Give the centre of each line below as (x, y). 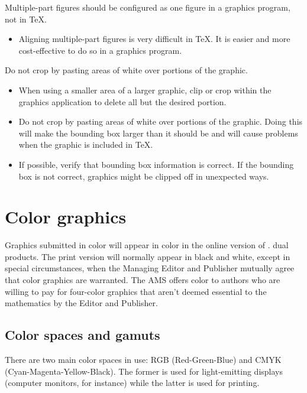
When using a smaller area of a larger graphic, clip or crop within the (145, 90)
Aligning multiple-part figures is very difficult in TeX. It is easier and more (154, 39)
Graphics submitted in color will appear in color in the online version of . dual (147, 245)
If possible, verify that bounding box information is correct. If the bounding (156, 164)
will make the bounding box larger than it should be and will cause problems (158, 133)
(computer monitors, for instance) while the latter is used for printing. (132, 383)
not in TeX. (26, 19)
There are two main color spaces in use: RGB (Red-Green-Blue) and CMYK (143, 360)
